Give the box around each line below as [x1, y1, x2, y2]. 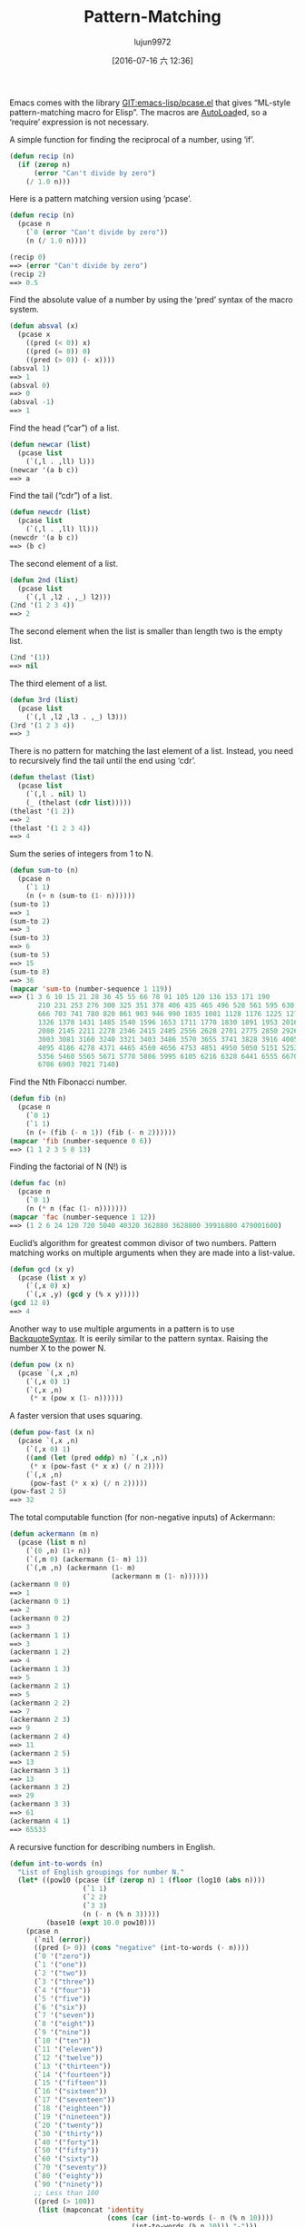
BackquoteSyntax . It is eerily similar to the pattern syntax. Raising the [9, 1332, 269, 1343]
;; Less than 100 [33, 2188, 100, 2197]
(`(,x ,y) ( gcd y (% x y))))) [25, 1290, 141, 1300]
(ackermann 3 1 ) [9, 1766, 71, 1775]
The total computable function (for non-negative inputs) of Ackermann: [9, 1512, 276, 1523]
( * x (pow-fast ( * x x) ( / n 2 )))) [29, 1461, 165, 1470]
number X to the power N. [9, 1342, 106, 1353]
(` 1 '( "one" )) [33, 1960, 88, 1970]
